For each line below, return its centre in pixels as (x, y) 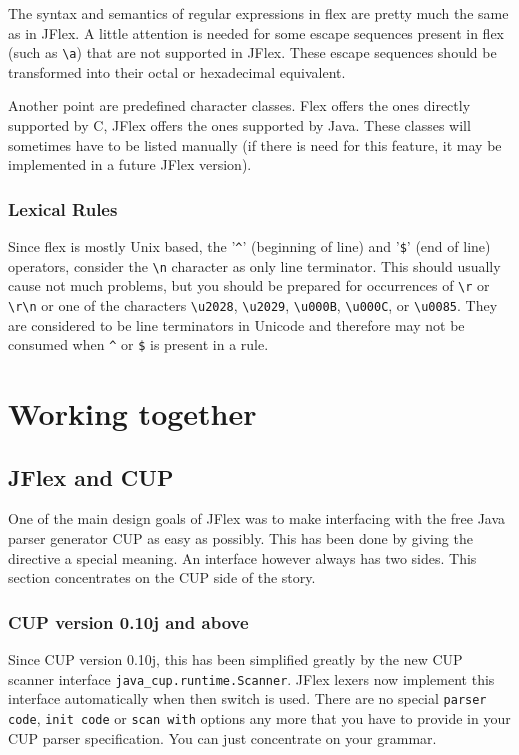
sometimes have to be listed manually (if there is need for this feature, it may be (255, 144)
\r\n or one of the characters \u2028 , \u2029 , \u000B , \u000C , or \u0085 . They (253, 305)
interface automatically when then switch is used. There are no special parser (247, 698)
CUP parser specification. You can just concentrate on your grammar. (222, 737)
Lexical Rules (63, 208)
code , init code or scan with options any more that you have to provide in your (259, 717)
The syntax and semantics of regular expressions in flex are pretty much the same (258, 13)
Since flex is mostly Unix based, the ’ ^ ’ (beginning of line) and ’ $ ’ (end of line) (249, 246)
